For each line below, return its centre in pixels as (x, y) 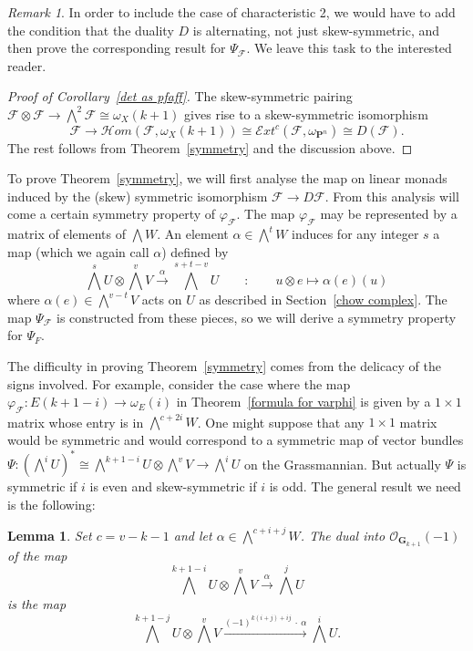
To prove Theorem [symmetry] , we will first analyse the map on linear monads (227, 178)
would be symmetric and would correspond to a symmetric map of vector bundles (236, 439)
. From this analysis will (392, 196)
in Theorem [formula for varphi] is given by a (303, 402)
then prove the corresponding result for (117, 48)
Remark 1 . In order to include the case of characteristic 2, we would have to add (231, 12)
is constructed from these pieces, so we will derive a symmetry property (256, 317)
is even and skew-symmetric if (173, 486)
